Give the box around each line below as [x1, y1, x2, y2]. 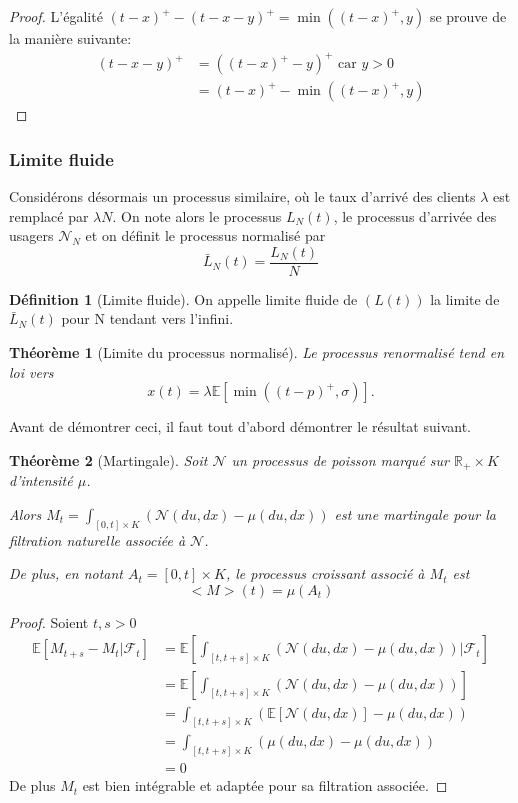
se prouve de [429, 6, 507, 26]
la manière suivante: [9, 28, 132, 48]
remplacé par [9, 205, 89, 226]
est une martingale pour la [334, 503, 496, 524]
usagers [9, 225, 54, 246]
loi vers [9, 361, 54, 382]
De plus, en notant [9, 563, 123, 584]
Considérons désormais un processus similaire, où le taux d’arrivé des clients [9, 185, 476, 206]
